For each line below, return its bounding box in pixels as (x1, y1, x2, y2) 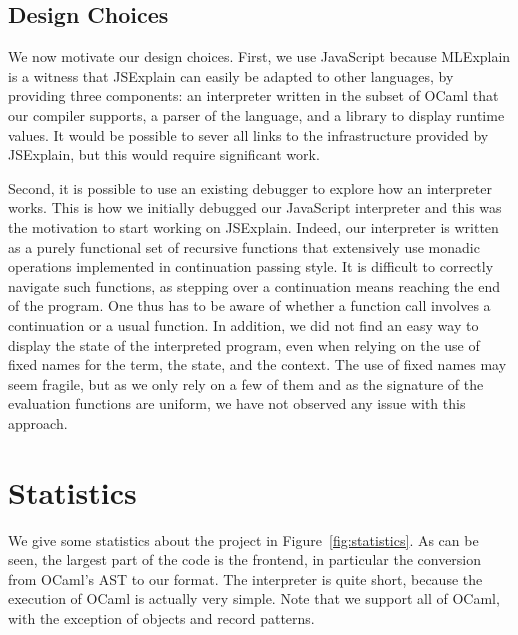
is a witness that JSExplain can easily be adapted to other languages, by (8, 65, 454, 86)
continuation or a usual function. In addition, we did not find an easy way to (8, 314, 479, 335)
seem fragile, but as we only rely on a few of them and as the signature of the (8, 373, 484, 394)
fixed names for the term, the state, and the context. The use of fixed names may (8, 354, 507, 375)
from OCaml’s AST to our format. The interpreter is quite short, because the (8, 568, 483, 589)
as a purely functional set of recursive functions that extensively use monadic (8, 236, 480, 257)
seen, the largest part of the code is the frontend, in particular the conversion (8, 549, 482, 570)
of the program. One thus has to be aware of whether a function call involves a (8, 295, 491, 316)
